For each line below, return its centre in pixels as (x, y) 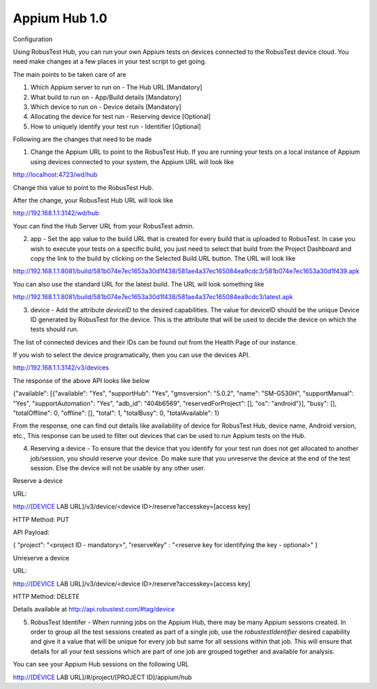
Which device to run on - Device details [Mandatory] (106, 107)
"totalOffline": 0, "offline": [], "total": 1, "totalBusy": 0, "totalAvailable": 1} (116, 413)
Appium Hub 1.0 (60, 18)
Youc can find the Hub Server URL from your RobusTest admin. (104, 226)
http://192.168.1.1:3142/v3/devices (61, 368)
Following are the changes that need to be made (82, 139)
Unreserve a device (41, 558)
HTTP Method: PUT (41, 519)
